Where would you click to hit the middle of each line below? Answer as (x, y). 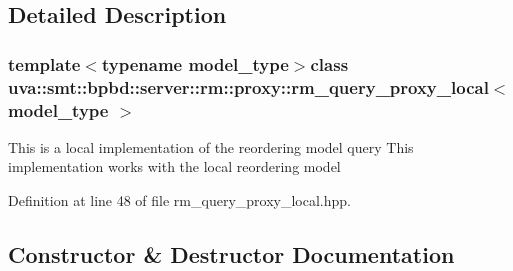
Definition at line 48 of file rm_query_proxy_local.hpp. (179, 200)
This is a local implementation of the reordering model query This (211, 146)
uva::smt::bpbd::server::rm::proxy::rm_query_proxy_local (248, 86)
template (44, 63)
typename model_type (195, 63)
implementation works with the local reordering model (174, 166)
